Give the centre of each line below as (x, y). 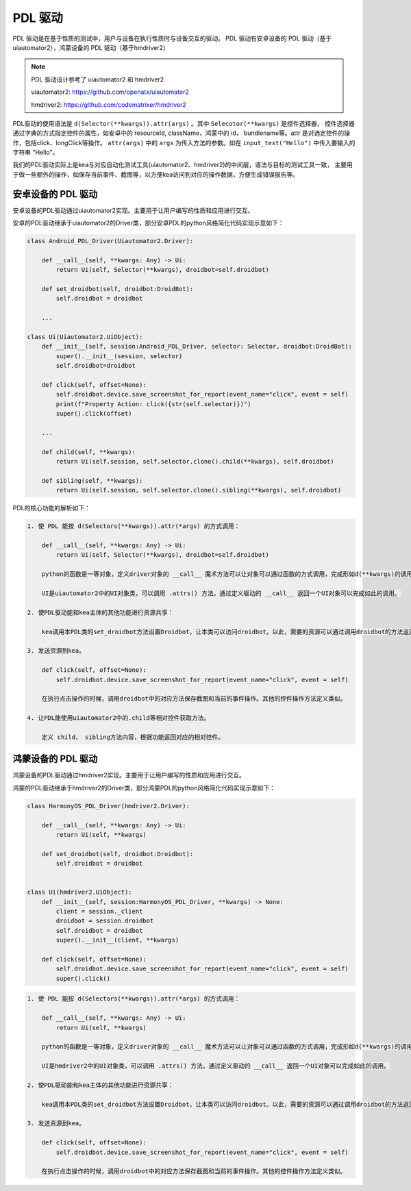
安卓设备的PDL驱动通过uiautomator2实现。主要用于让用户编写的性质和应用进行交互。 (133, 210)
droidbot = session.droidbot (105, 921)
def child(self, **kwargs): (89, 452)
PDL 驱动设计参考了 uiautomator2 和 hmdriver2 (98, 79)
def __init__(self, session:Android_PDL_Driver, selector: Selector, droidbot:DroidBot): (197, 347)
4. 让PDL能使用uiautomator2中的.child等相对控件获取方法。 (119, 718)
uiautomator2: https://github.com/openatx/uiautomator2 (110, 92)
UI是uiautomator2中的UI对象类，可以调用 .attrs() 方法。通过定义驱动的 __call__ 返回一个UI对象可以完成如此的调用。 (221, 593)
